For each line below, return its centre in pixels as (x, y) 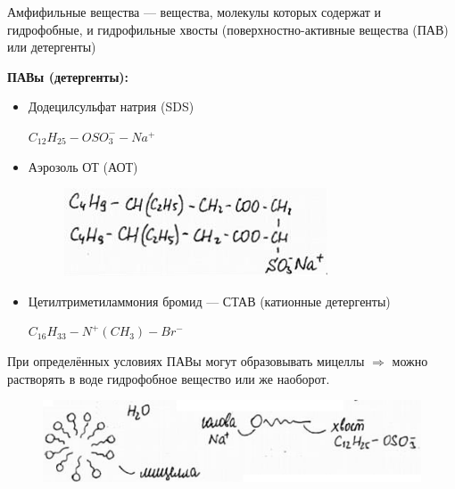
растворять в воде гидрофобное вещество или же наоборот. (169, 378)
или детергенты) (52, 47)
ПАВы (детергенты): (68, 76)
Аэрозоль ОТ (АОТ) (83, 166)
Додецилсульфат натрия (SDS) (111, 106)
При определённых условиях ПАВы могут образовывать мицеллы (186, 360)
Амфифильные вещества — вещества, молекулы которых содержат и (194, 12)
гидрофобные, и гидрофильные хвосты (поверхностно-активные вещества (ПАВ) (228, 29)
